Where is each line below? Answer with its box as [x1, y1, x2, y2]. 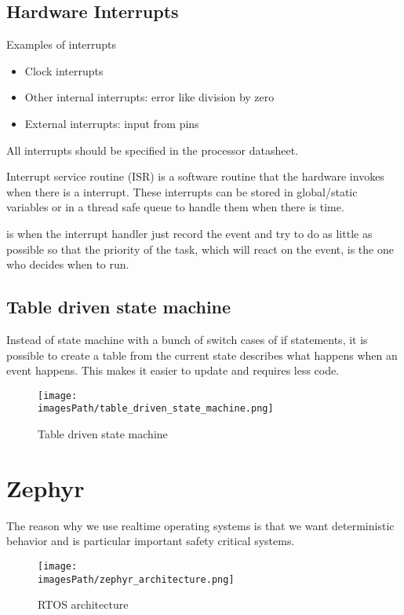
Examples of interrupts [6, 36, 117, 53]
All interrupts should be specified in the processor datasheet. [6, 141, 299, 158]
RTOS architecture [38, 596, 129, 613]
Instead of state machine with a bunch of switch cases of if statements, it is [6, 331, 368, 347]
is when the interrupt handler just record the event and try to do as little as [6, 225, 373, 241]
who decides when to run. [6, 256, 129, 273]
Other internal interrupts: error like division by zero [24, 89, 275, 105]
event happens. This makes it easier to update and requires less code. [6, 362, 340, 379]
